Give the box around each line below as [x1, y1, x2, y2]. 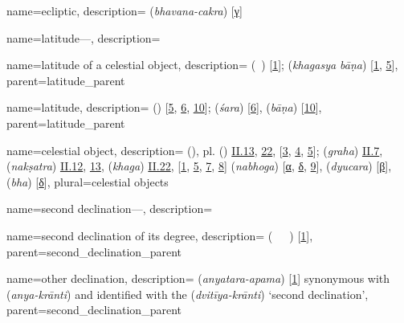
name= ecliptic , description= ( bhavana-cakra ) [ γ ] [6, 2, 243, 18]
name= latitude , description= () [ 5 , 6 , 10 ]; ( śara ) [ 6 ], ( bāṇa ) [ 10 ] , [6, 99, 322, 116]
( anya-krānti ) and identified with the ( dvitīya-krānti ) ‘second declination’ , [6, 285, 369, 302]
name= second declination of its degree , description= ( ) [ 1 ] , [6, 227, 313, 243]
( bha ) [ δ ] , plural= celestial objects [6, 173, 169, 190]
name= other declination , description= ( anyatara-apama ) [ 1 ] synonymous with [6, 270, 390, 287]
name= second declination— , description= [6, 200, 213, 217]
